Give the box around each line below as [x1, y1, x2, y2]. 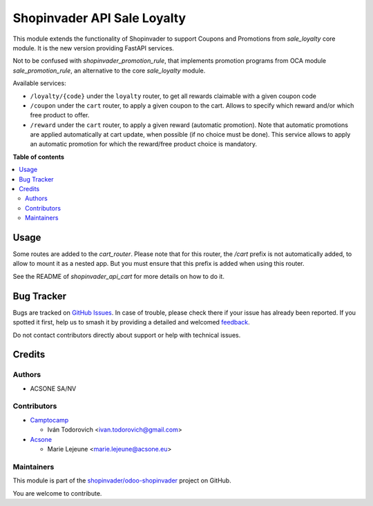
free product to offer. [30, 111, 90, 119]
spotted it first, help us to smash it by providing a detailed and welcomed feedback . [12, 318, 250, 327]
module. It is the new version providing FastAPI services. [12, 43, 174, 52]
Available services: [12, 79, 66, 88]
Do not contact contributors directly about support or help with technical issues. [12, 331, 241, 339]
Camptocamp [30, 416, 69, 424]
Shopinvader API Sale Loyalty [12, 10, 186, 26]
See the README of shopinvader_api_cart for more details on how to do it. [12, 272, 224, 280]
